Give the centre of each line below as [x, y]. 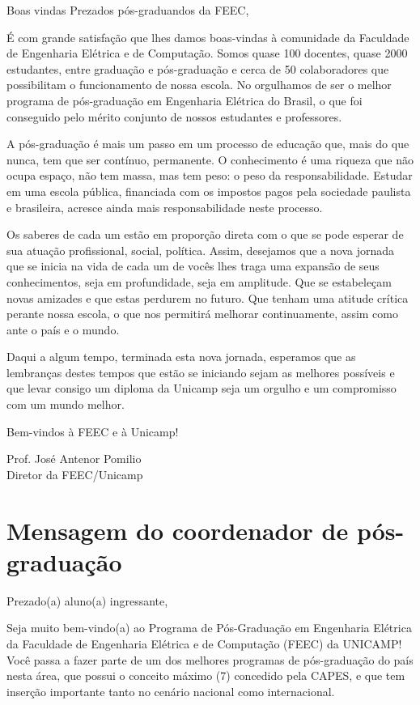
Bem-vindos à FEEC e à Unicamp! [93, 431]
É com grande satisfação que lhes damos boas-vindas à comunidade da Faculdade [208, 37]
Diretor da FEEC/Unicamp [75, 474]
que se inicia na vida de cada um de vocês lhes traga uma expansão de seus [193, 266]
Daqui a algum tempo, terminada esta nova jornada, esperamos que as [181, 357]
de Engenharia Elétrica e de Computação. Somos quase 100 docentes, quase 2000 [207, 53]
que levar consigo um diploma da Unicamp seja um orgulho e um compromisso [202, 388]
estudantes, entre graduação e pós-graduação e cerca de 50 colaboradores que [198, 68]
